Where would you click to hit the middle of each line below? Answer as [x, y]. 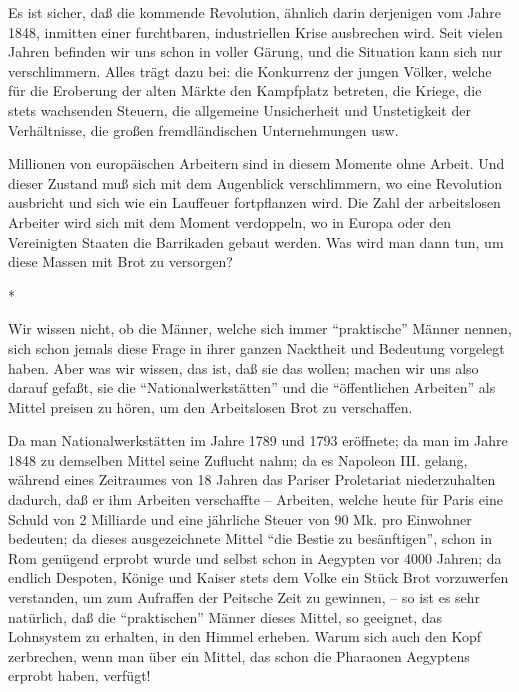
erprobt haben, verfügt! [79, 675]
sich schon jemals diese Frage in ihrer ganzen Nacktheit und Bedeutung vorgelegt [256, 347]
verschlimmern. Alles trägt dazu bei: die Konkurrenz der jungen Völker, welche [250, 70]
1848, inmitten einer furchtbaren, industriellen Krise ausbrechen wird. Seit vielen [255, 31]
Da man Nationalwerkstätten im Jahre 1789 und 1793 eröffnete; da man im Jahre [258, 440]
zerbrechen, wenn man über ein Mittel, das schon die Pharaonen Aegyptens [239, 655]
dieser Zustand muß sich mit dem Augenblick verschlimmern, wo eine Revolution [255, 182]
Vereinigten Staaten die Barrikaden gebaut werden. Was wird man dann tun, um [256, 241]
